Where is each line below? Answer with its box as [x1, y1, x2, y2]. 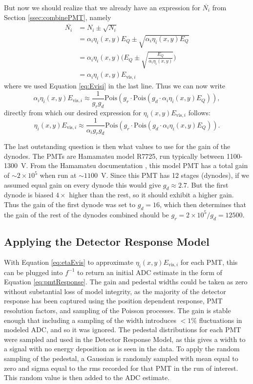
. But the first [187, 179, 229, 190]
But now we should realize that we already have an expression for [4, 2, 200, 12]
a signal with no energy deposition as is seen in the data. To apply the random [4, 343, 240, 354]
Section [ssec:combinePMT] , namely [4, 12, 111, 22]
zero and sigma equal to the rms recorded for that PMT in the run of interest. [4, 363, 238, 373]
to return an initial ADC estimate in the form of [77, 267, 222, 277]
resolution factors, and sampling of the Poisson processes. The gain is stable [4, 305, 231, 316]
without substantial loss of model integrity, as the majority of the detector [4, 286, 226, 296]
